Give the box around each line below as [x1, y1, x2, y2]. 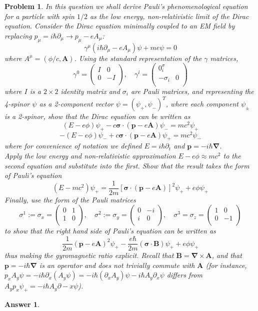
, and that [211, 250, 242, 260]
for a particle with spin [4, 10, 74, 21]
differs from [166, 269, 202, 280]
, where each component [165, 98, 238, 109]
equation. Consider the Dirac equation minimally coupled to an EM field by [4, 20, 235, 31]
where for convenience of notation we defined [4, 140, 142, 151]
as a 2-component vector [39, 98, 113, 109]
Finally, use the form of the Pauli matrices [4, 194, 136, 204]
